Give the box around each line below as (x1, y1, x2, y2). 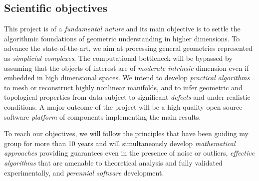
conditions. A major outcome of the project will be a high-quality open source (4, 101, 243, 112)
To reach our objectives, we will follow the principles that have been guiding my (4, 128, 249, 139)
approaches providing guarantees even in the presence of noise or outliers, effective (4, 148, 255, 158)
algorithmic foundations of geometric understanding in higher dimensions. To (4, 33, 240, 43)
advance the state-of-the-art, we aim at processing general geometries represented (4, 43, 253, 53)
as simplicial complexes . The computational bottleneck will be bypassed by (4, 52, 233, 63)
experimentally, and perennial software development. (4, 167, 164, 178)
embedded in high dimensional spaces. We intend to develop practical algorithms (4, 72, 250, 83)
